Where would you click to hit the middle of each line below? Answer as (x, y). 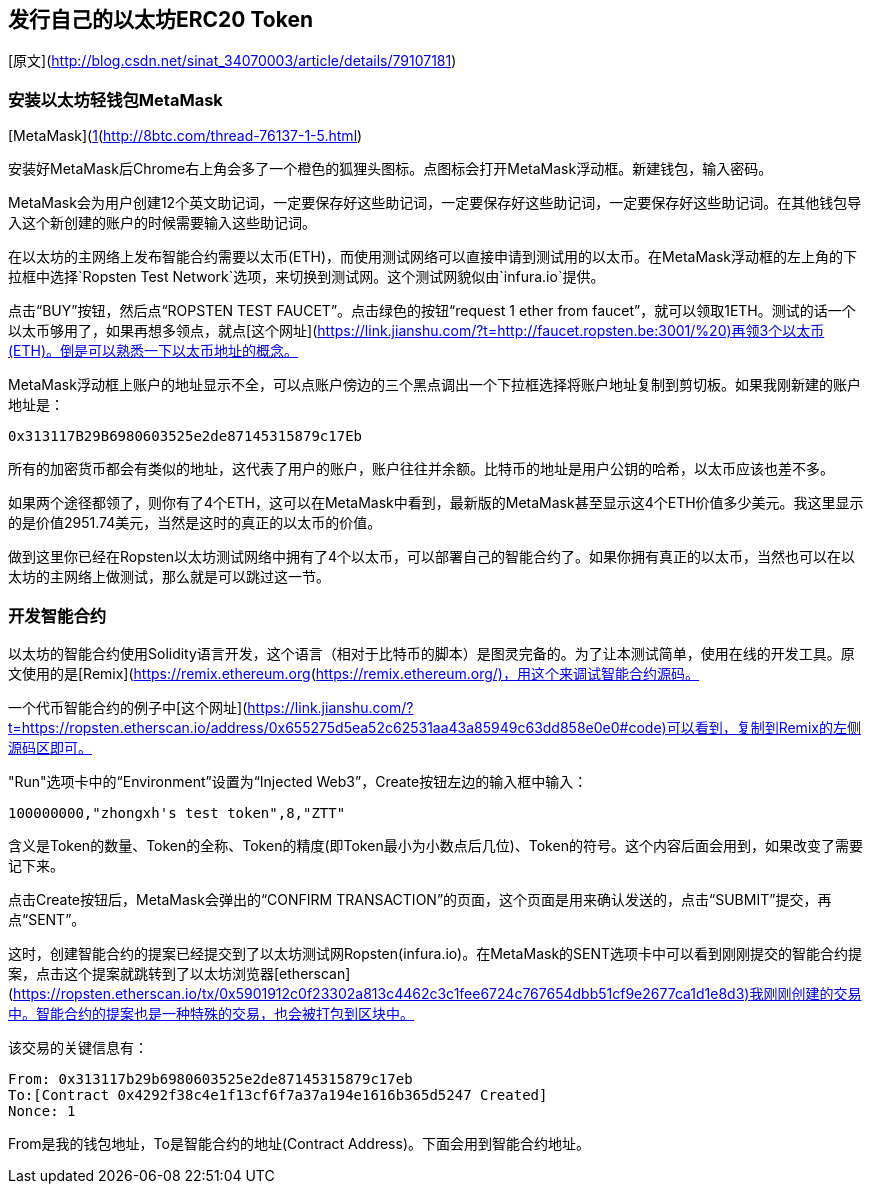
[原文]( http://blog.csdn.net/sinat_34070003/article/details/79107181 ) (232, 61)
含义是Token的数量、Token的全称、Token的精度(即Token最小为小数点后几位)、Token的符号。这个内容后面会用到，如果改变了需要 (435, 845)
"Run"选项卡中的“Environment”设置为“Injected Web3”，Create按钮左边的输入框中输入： (298, 781)
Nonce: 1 (42, 1110)
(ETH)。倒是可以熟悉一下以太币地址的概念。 (153, 351)
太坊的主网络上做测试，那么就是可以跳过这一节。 (169, 577)
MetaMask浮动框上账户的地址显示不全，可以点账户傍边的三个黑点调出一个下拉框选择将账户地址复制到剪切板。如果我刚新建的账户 (434, 385)
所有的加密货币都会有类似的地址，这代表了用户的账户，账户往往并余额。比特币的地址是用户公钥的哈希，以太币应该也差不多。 (421, 469)
